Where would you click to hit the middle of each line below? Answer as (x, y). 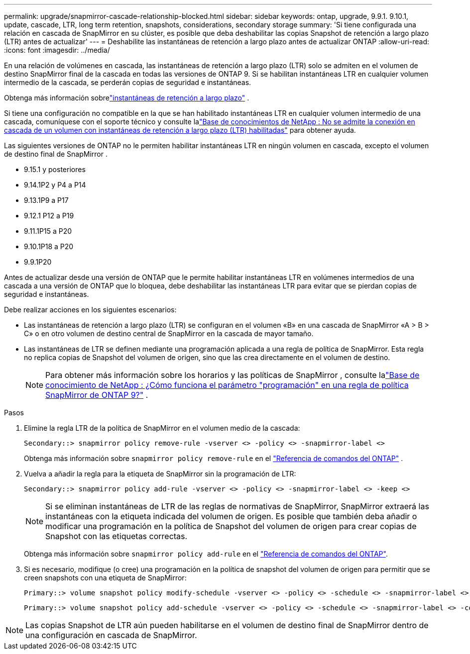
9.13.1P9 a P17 (46, 200)
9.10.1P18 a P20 (49, 246)
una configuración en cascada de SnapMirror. (111, 635)
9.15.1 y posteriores (55, 169)
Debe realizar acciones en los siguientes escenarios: (90, 310)
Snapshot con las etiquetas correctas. (117, 536)
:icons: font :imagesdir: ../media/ (57, 50)
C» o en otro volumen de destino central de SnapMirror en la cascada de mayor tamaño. (169, 333)
